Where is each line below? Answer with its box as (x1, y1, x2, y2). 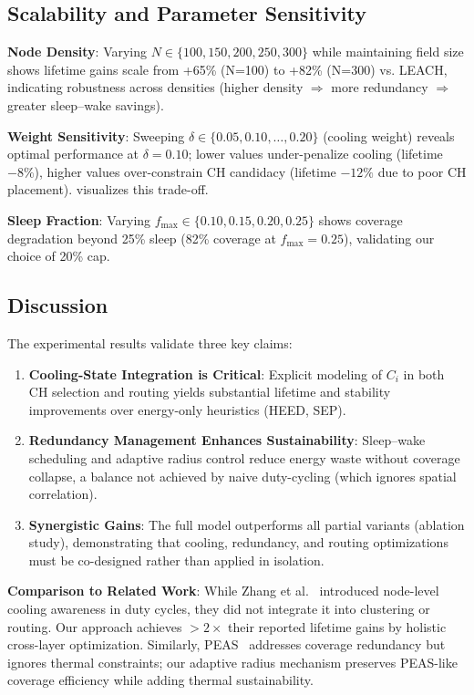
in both (403, 364, 445, 383)
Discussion (7, 291, 108, 319)
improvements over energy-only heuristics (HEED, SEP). (28, 399, 346, 419)
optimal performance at (7, 144, 139, 163)
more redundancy (331, 78, 428, 97)
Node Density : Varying (7, 42, 148, 61)
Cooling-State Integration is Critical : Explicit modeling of (28, 364, 383, 383)
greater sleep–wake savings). (7, 95, 164, 114)
